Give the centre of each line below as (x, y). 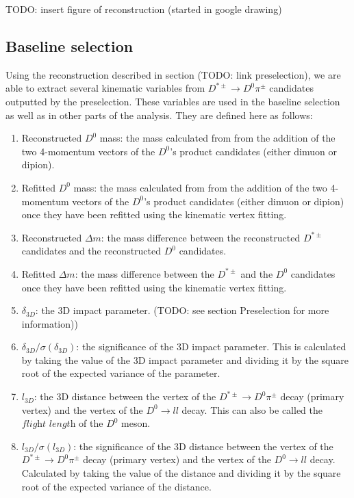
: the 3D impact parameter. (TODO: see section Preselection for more (182, 310)
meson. (136, 423)
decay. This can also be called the (252, 409)
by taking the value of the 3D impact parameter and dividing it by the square (185, 359)
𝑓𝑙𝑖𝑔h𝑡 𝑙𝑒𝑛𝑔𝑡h (49, 424)
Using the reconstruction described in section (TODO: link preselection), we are (173, 74)
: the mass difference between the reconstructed (201, 237)
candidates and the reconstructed (91, 251)
